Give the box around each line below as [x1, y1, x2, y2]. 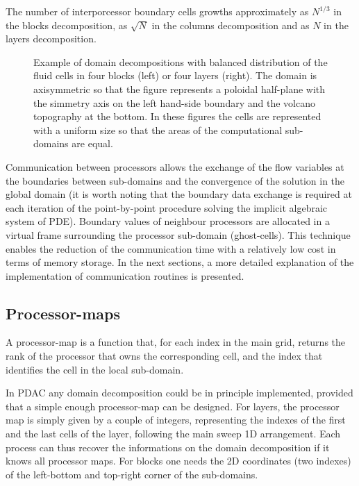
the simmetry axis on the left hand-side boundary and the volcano [33, 95, 315, 110]
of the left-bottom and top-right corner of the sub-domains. [6, 467, 258, 481]
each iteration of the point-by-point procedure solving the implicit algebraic [6, 200, 328, 215]
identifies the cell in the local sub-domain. [6, 362, 184, 376]
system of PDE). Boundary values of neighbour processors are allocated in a [6, 214, 330, 228]
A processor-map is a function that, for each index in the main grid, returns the [6, 335, 346, 349]
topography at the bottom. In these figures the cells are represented [33, 109, 322, 124]
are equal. [72, 136, 113, 151]
